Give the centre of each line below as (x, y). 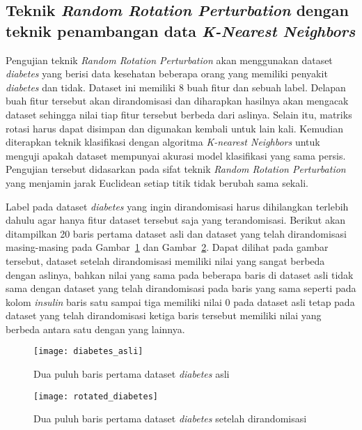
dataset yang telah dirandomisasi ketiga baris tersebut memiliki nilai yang (164, 315)
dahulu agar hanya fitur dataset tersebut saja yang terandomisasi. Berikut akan (176, 220)
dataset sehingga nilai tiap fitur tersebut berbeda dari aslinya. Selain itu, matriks (179, 114)
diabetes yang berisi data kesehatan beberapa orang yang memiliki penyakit (167, 74)
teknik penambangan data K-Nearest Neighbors (181, 30)
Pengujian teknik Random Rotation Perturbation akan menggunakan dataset (169, 60)
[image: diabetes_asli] (88, 352)
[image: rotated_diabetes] (96, 396)
